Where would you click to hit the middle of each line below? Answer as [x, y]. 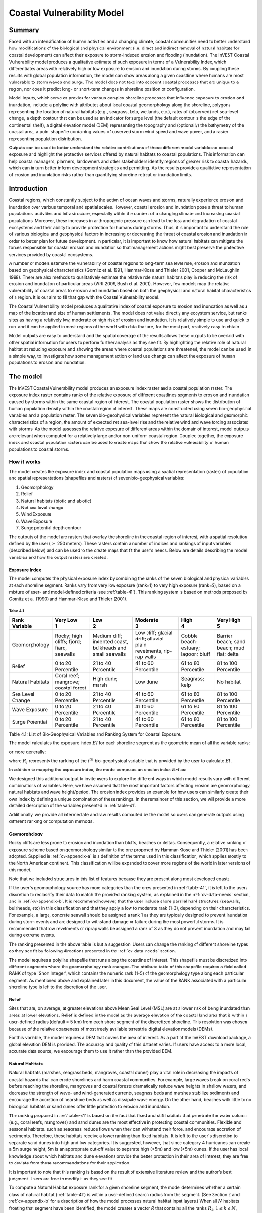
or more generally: [27, 752]
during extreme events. [32, 935]
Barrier [225, 636]
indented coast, [110, 641]
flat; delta [228, 654]
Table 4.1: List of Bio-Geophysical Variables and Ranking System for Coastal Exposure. [95, 734]
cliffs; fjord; [68, 641]
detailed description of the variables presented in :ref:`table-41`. [73, 806]
